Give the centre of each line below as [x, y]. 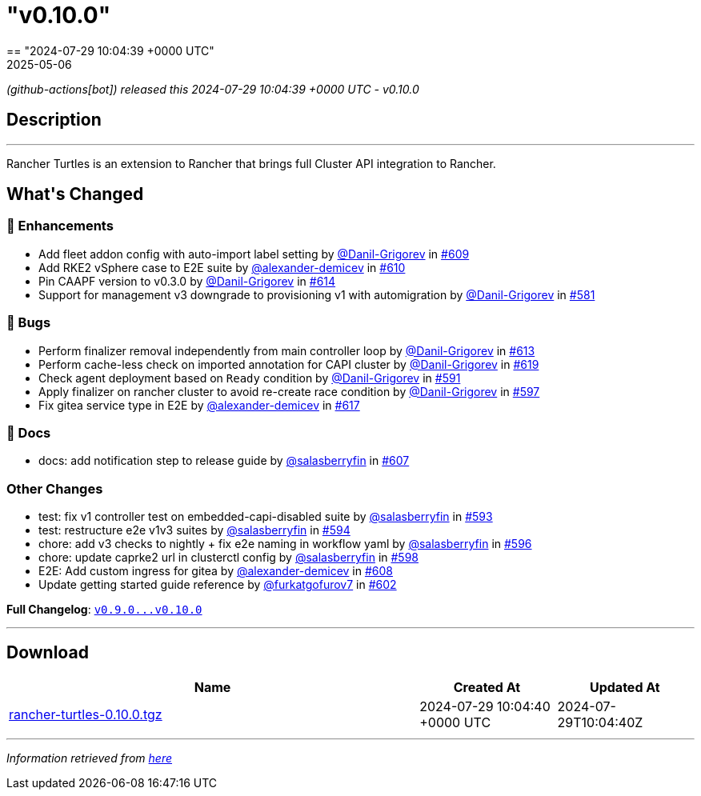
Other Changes [55, 488]
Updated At [625, 687]
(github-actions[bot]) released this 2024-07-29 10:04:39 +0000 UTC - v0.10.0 [213, 89]
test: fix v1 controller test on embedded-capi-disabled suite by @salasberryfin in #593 [266, 517]
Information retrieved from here [90, 758]
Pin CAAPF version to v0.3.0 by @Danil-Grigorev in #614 [187, 281]
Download [48, 653]
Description [54, 120]
